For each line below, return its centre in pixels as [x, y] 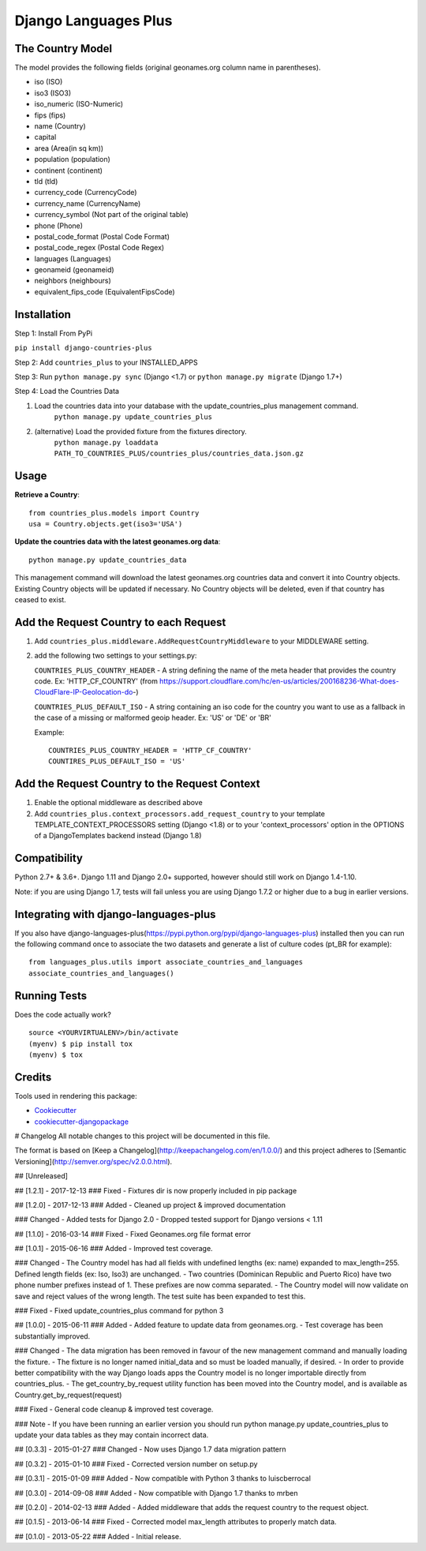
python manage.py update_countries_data [108, 560]
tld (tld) [46, 181]
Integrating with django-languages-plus [115, 914]
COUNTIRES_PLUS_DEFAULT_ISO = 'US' [117, 761]
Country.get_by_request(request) [68, 1395]
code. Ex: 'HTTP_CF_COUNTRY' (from [96, 681]
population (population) [72, 159]
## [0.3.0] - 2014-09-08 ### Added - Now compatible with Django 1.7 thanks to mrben [156, 1493]
